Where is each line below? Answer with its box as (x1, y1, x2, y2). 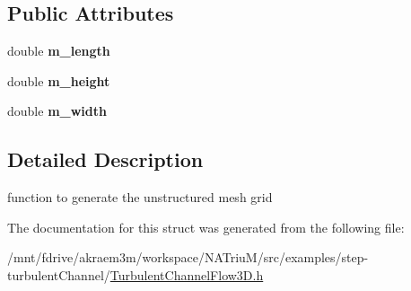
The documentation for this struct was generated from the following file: (7, 217, 405, 236)
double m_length (7, 41, 110, 60)
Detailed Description (7, 145, 204, 173)
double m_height (7, 71, 110, 90)
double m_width (7, 101, 107, 120)
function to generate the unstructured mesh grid (7, 188, 273, 207)
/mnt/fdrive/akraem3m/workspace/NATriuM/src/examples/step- (7, 248, 369, 267)
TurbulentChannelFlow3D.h (109, 265, 264, 284)
